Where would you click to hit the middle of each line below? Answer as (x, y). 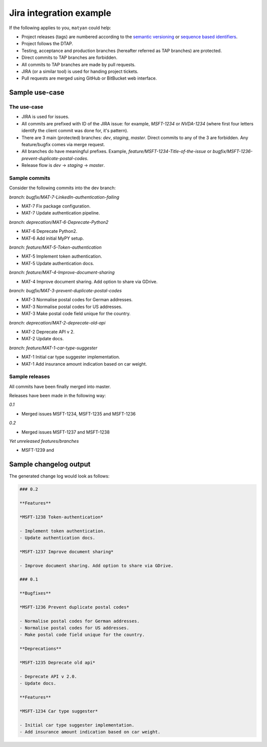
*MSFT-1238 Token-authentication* (61, 517)
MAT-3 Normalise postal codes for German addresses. (77, 300)
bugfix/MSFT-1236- (233, 152)
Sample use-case (37, 92)
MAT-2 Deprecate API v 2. (48, 331)
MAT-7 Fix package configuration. (56, 206)
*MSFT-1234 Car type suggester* (59, 711)
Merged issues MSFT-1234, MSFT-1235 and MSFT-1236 (79, 414)
